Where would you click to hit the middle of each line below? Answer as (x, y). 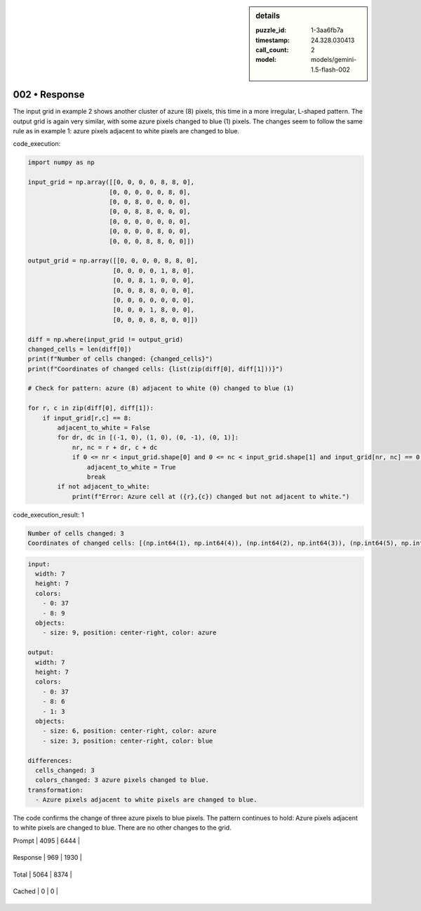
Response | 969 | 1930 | (47, 858)
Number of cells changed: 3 (76, 533)
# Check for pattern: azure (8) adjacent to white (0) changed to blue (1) (161, 388)
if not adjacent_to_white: (103, 487)
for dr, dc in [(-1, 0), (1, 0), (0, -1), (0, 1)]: (148, 438)
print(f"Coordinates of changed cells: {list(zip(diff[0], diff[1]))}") (155, 369)
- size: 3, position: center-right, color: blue (128, 741)
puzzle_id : (271, 30)
